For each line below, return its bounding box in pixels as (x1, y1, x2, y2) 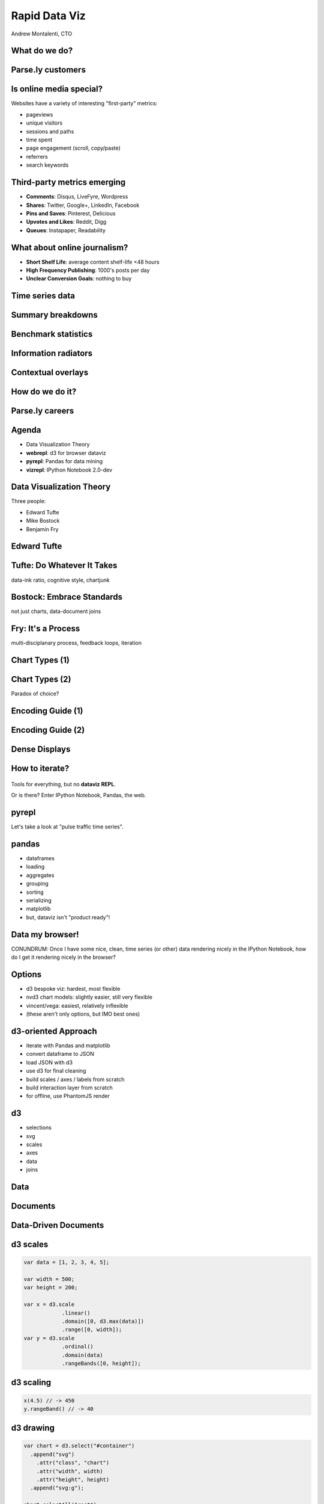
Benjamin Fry (26, 525, 59, 532)
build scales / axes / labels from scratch (26, 1076, 125, 1083)
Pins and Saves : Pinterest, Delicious (26, 209, 116, 217)
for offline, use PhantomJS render (26, 1093, 110, 1100)
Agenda (11, 425, 41, 436)
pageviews (26, 111, 53, 118)
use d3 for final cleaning (26, 1067, 86, 1074)
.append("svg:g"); (30, 1485, 84, 1491)
